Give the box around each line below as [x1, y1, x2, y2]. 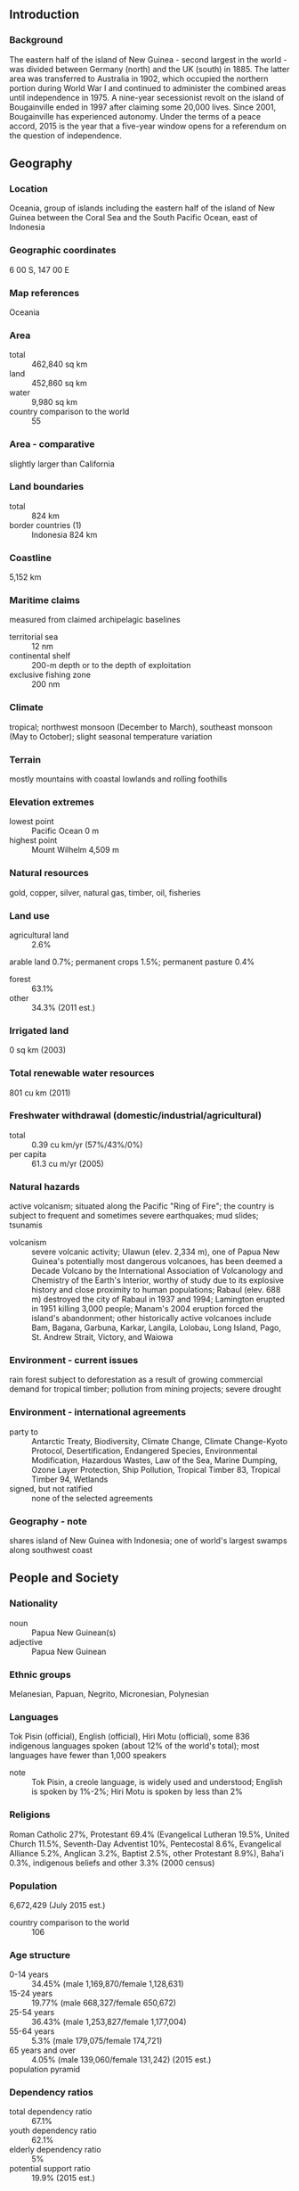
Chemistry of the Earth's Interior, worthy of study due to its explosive [31, 1275, 285, 1286]
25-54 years [9, 2007, 55, 2018]
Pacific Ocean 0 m [31, 825, 100, 837]
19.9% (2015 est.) [31, 2172, 96, 2184]
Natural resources [9, 867, 89, 880]
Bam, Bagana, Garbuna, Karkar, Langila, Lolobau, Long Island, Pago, [31, 1322, 282, 1333]
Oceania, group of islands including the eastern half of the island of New [9, 203, 276, 213]
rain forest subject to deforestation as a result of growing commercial [9, 1374, 263, 1385]
